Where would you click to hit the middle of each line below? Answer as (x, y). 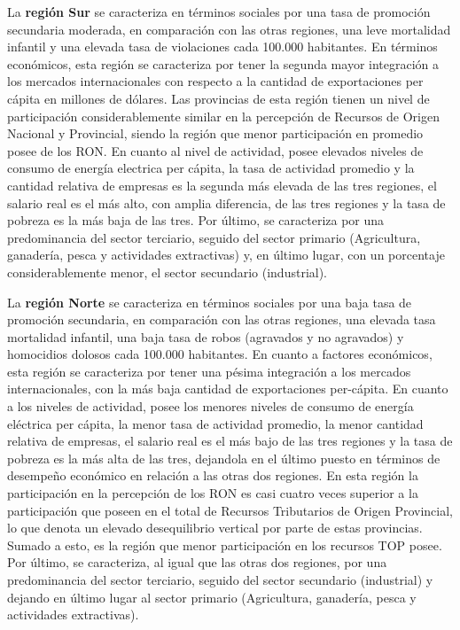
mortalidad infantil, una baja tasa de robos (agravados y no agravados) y (206, 336)
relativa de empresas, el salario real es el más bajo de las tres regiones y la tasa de (230, 441)
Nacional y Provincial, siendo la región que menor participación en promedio (215, 133)
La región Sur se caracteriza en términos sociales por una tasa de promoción (219, 12)
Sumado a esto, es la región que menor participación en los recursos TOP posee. (225, 544)
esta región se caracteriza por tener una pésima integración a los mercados (209, 371)
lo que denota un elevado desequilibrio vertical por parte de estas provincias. (215, 528)
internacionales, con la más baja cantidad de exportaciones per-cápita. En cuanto (228, 389)
